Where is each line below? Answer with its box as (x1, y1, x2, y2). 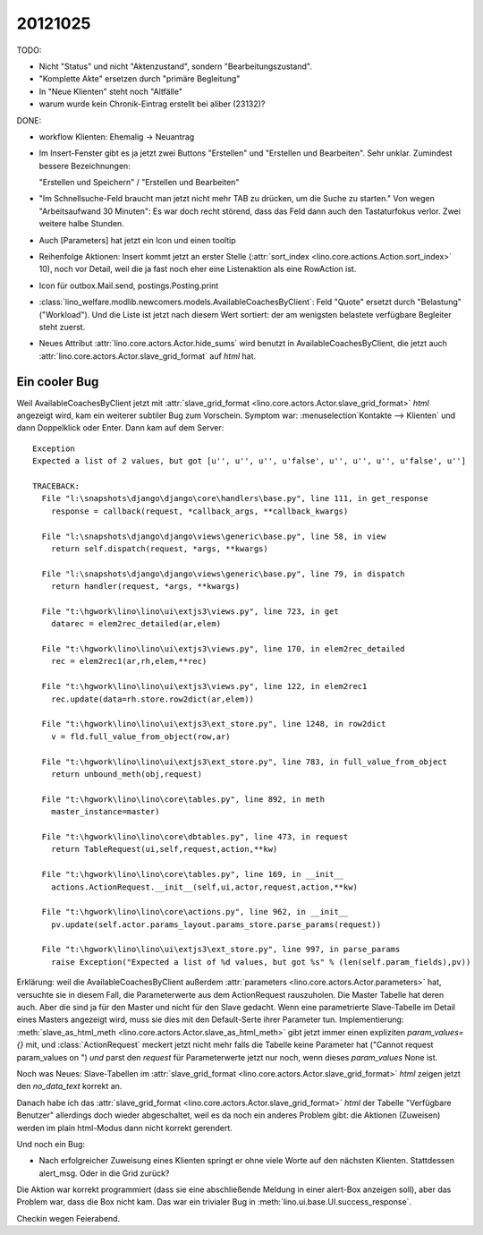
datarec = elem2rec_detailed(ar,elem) (50, 618, 222, 629)
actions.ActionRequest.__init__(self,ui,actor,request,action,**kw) (50, 882, 358, 892)
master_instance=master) (50, 806, 160, 817)
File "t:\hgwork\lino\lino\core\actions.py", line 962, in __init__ (41, 907, 349, 917)
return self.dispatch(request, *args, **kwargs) (50, 543, 268, 554)
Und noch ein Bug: (16, 1138, 85, 1149)
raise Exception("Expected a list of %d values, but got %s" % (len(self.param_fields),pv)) (50, 957, 471, 967)
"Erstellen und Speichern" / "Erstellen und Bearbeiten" (38, 177, 240, 188)
